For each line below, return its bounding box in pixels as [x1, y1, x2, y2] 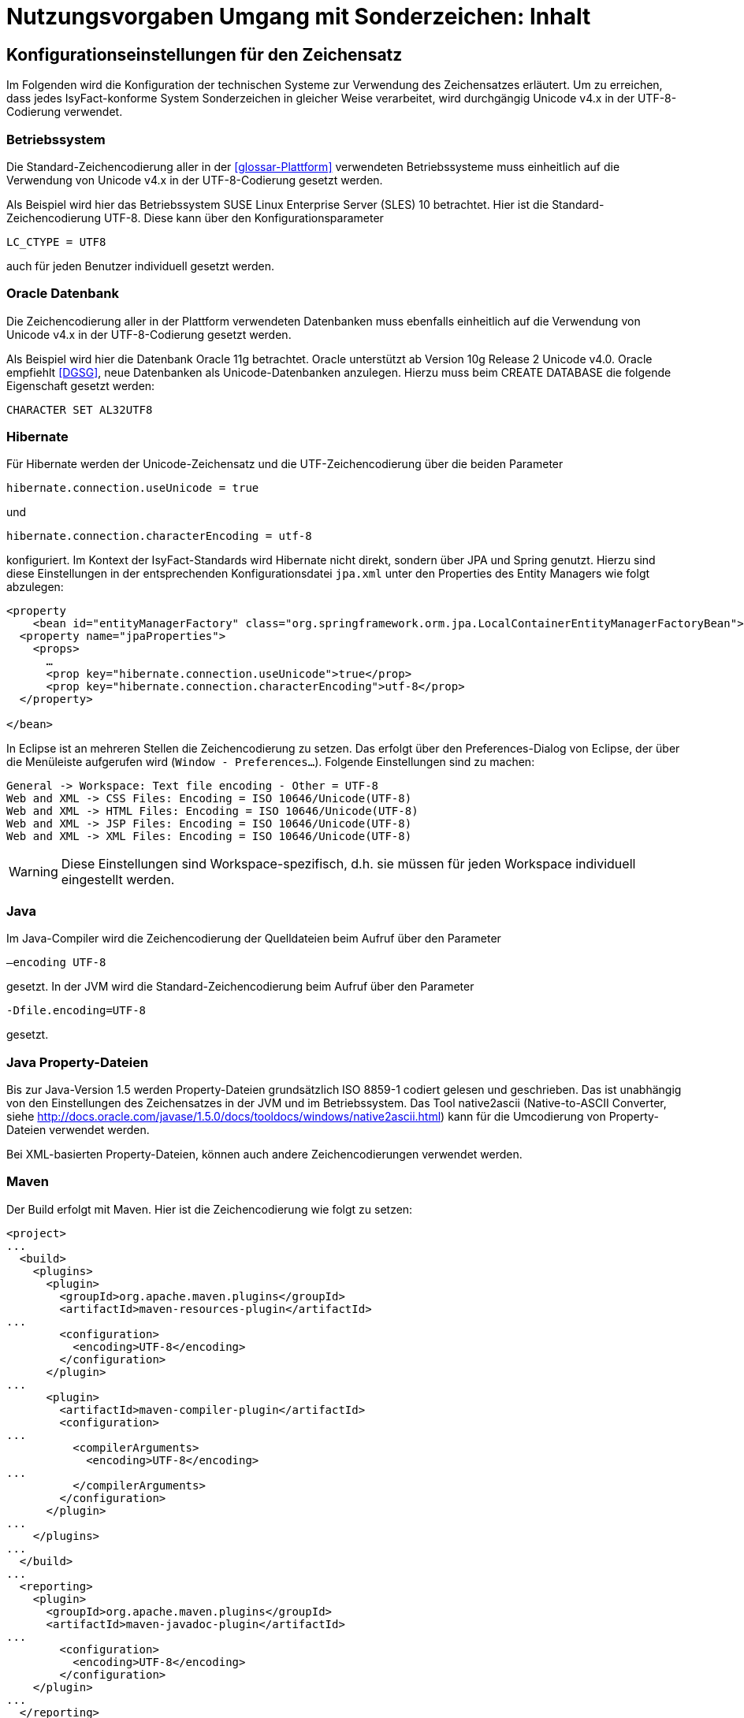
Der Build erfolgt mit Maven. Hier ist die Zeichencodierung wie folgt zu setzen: [6, 1202, 413, 1216]
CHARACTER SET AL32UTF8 [6, 403, 153, 416]
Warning [9, 864, 58, 880]
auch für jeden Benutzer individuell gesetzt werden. [6, 258, 275, 273]
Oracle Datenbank [6, 285, 119, 302]
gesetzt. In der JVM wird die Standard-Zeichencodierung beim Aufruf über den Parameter [6, 980, 474, 994]
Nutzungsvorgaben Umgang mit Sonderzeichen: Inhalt [6, 3, 591, 30]
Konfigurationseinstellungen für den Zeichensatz [6, 44, 403, 65]
